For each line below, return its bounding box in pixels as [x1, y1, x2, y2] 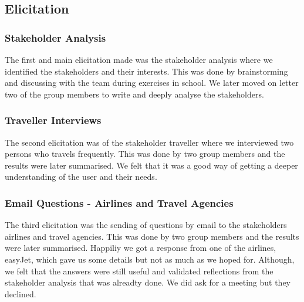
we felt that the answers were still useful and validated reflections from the [5, 264, 273, 277]
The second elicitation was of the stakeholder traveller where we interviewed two [5, 136, 294, 148]
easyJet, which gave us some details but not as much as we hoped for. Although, [5, 253, 295, 265]
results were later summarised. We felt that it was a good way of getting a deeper [5, 159, 298, 171]
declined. [5, 287, 36, 300]
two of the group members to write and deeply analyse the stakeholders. [5, 88, 264, 100]
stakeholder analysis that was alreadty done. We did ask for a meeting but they [5, 276, 291, 288]
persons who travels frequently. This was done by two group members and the [5, 147, 285, 160]
